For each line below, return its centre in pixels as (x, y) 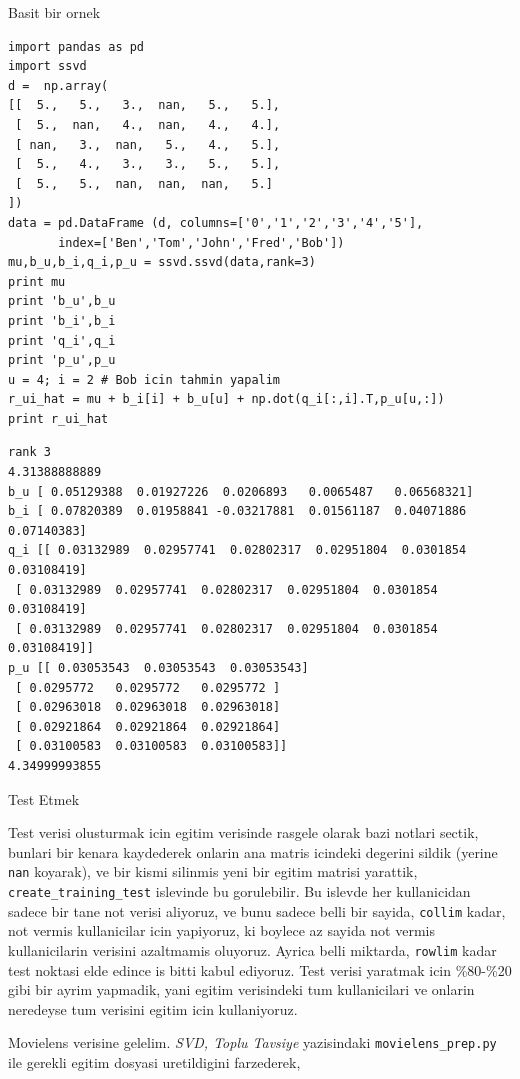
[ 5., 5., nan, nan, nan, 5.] (144, 183)
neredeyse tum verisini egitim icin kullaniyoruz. (153, 1008)
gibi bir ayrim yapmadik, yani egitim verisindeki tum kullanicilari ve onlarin (241, 989)
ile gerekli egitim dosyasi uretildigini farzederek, (154, 1062)
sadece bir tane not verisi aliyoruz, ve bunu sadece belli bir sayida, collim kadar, (257, 910)
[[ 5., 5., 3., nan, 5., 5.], (144, 105)
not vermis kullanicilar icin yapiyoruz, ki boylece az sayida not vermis (221, 930)
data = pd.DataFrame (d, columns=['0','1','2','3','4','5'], (216, 222)
